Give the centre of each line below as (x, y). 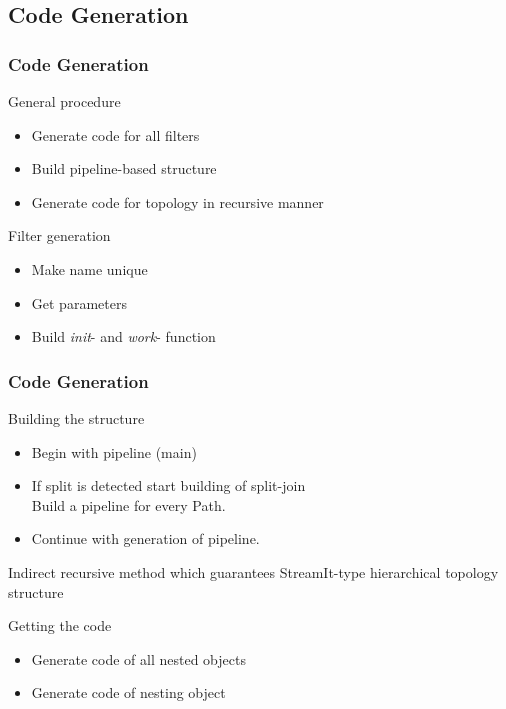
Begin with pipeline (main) (114, 451)
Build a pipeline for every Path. (128, 504)
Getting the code (60, 625)
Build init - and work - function (123, 336)
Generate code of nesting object (128, 692)
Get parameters (79, 302)
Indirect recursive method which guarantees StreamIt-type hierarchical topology (253, 571)
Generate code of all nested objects (138, 658)
